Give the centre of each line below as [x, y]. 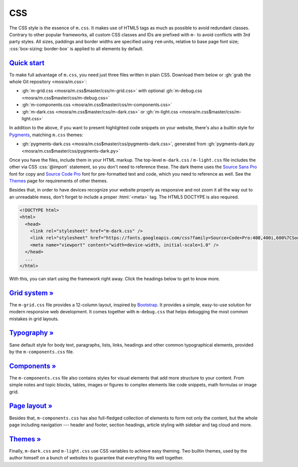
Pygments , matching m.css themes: [46, 135]
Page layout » [31, 406]
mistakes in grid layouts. [34, 319]
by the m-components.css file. [42, 352]
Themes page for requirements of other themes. [58, 181]
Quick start [27, 63]
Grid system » [32, 293]
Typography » [32, 333]
